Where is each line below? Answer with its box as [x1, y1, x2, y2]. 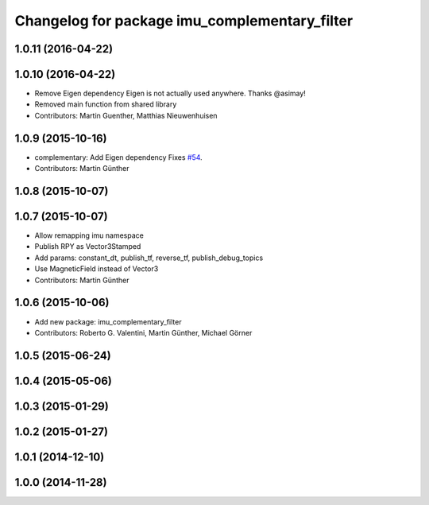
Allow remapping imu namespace [34, 231, 145, 240]
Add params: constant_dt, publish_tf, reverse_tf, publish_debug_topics [34, 253, 264, 262]
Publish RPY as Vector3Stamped [34, 242, 141, 251]
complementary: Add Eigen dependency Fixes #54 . [34, 152, 203, 162]
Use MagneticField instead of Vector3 [34, 264, 159, 274]
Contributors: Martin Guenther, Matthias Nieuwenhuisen [34, 111, 218, 120]
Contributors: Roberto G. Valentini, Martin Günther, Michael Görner [34, 328, 253, 337]
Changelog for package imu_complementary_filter [14, 12, 354, 29]
